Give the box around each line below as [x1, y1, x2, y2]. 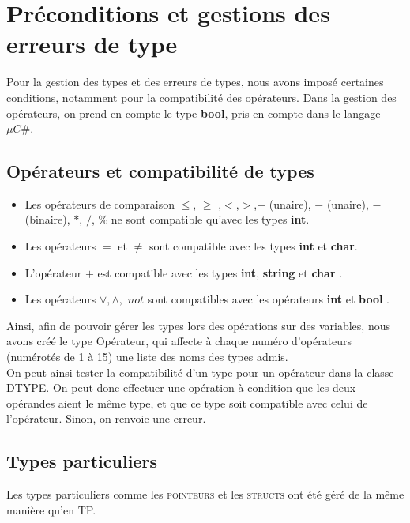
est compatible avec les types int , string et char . [97, 264, 343, 280]
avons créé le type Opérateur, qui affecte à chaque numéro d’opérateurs [6, 333, 352, 349]
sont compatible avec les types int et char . [149, 238, 358, 254]
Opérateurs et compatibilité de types [6, 159, 314, 183]
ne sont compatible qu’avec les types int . [111, 211, 310, 228]
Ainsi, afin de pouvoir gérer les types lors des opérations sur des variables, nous [6, 317, 390, 333]
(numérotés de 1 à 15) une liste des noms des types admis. [6, 348, 288, 365]
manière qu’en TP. [6, 501, 96, 517]
